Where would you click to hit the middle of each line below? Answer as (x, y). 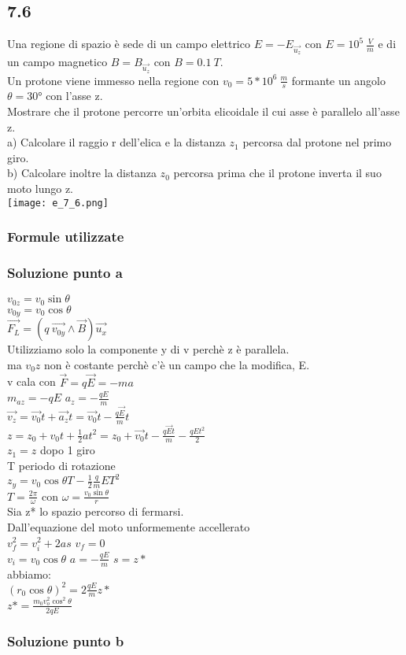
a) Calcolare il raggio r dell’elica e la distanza (116, 142)
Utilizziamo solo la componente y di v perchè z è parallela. (148, 349)
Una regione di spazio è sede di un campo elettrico (129, 44)
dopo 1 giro (68, 450)
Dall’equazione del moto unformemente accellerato (129, 526)
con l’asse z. (74, 96)
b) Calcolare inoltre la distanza (82, 173)
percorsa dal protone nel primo (317, 142)
